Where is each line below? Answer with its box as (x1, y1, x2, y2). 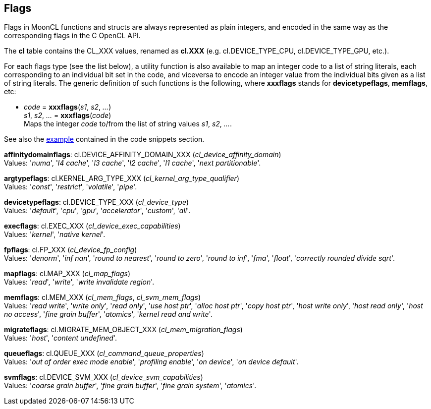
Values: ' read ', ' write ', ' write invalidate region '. (4, 278, 155, 287)
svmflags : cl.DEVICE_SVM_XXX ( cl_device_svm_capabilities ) (4, 373, 203, 382)
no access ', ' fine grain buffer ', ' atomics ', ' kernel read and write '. (4, 310, 213, 319)
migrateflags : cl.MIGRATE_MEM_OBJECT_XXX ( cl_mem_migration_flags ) (4, 325, 243, 334)
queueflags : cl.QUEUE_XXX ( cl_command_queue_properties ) (4, 349, 204, 358)
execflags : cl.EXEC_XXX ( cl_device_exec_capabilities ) (4, 222, 181, 231)
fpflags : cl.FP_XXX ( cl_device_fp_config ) (4, 245, 137, 254)
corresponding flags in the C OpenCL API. (4, 31, 141, 40)
